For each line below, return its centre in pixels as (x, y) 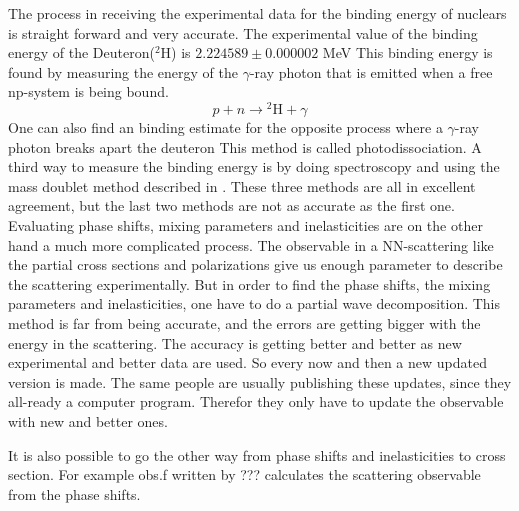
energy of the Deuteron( (81, 52)
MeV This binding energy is (407, 52)
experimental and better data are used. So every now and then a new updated (247, 362)
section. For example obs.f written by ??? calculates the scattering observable (244, 474)
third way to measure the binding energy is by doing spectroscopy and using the (254, 166)
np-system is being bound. (88, 91)
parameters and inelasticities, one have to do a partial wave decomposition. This (254, 303)
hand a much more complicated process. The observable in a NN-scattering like (251, 244)
